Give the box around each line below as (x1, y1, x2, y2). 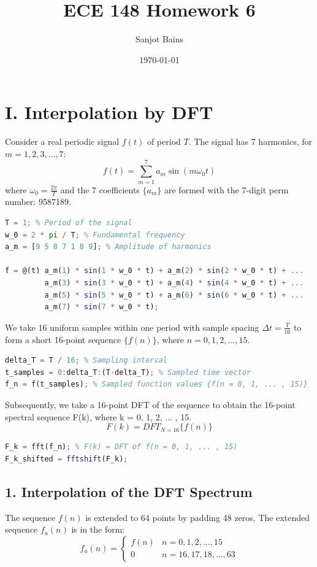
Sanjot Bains (135, 33, 184, 45)
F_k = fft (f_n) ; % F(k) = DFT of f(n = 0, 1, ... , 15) (5, 442, 238, 452)
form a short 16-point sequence (5, 333, 121, 345)
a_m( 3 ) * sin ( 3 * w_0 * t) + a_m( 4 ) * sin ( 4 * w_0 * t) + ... (44, 278, 304, 287)
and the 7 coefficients (60, 183, 140, 196)
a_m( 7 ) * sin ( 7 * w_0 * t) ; (44, 303, 159, 312)
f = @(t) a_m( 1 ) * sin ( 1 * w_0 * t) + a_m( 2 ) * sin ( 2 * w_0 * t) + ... (5, 266, 304, 276)
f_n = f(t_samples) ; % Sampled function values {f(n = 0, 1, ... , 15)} (5, 380, 308, 389)
